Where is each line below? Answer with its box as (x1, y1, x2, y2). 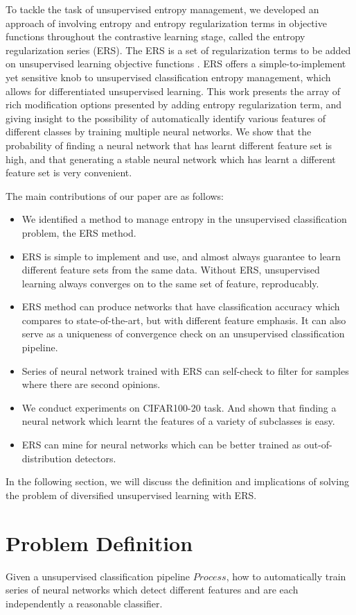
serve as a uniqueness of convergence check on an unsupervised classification (21, 326, 345, 341)
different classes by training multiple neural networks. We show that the (6, 124, 312, 139)
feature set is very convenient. (6, 165, 132, 180)
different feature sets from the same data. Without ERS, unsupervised (21, 262, 320, 277)
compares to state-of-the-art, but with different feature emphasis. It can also (21, 312, 346, 327)
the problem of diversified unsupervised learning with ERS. (6, 487, 257, 502)
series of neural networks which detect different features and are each (6, 582, 299, 597)
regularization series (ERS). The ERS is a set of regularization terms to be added (6, 42, 351, 57)
